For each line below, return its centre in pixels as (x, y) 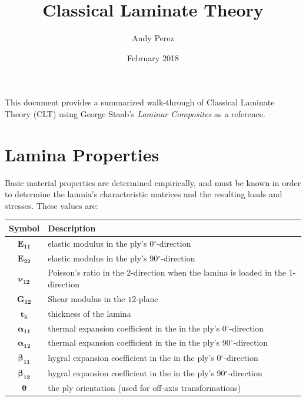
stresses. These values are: (51, 205)
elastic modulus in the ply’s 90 (103, 258)
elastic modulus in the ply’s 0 (101, 243)
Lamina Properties (82, 154)
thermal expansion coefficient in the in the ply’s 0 (137, 328)
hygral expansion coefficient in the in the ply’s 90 (137, 372)
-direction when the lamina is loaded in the (208, 272)
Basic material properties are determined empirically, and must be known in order (153, 182)
